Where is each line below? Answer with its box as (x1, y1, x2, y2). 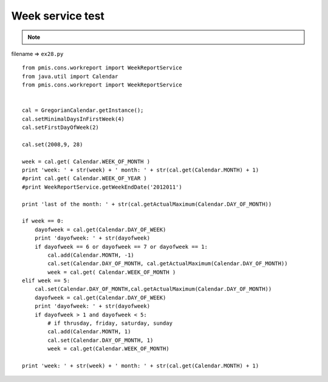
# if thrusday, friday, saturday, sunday (47, 320, 173, 327)
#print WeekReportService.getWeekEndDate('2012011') (22, 183, 182, 190)
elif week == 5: (22, 277, 70, 284)
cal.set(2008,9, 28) (22, 141, 83, 148)
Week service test (11, 9, 104, 23)
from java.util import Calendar (22, 73, 118, 80)
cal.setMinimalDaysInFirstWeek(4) (22, 116, 125, 122)
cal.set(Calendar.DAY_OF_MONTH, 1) (47, 336, 154, 344)
